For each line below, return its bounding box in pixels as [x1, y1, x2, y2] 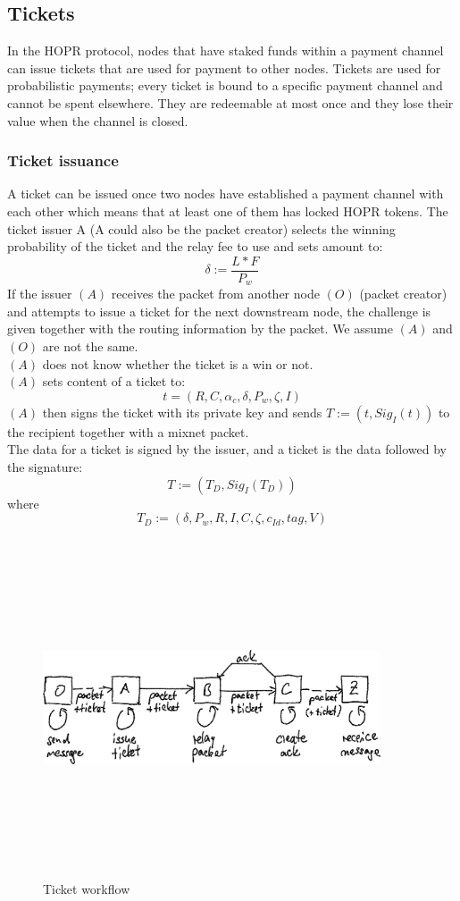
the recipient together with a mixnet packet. [7, 422, 249, 441]
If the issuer [7, 284, 72, 303]
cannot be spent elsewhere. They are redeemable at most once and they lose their [7, 93, 454, 112]
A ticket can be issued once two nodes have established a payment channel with [7, 184, 444, 203]
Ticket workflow [43, 879, 130, 897]
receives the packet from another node [111, 284, 320, 303]
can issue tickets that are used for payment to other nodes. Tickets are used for [7, 58, 441, 77]
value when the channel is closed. [7, 111, 188, 130]
